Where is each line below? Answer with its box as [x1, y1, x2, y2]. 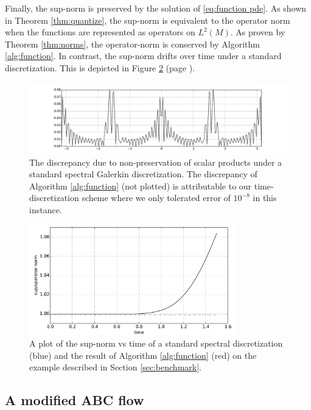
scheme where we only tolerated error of [82, 191, 231, 204]
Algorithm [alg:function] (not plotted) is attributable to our [29, 179, 252, 192]
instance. [29, 203, 62, 216]
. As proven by [230, 26, 285, 38]
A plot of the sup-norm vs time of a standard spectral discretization [29, 337, 283, 350]
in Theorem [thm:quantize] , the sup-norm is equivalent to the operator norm [5, 13, 290, 26]
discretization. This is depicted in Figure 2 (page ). [5, 61, 195, 74]
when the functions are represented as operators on [5, 26, 195, 38]
